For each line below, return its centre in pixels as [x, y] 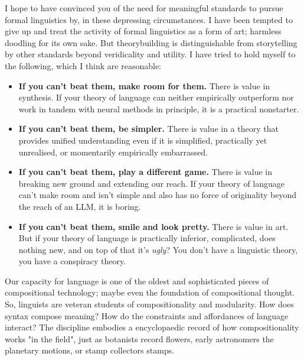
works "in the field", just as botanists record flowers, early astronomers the [139, 338]
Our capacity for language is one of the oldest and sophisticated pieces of [137, 280]
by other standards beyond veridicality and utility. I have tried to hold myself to [150, 54]
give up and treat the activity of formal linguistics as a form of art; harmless [143, 31]
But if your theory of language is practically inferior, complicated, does [147, 238]
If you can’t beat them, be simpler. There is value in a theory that [148, 129]
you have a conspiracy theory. [72, 261]
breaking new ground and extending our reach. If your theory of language [152, 183]
